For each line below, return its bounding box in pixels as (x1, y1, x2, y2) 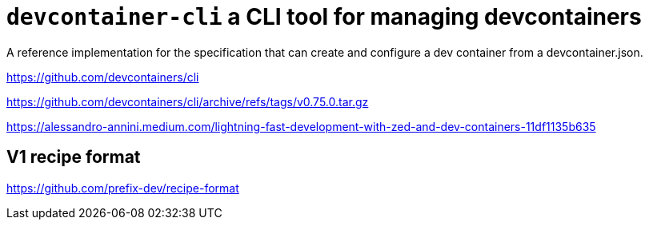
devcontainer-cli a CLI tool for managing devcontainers (6, 3, 642, 30)
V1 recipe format (6, 147, 141, 168)
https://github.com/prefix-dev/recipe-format (6, 180, 239, 195)
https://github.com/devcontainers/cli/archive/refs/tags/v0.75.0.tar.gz (6, 94, 369, 109)
